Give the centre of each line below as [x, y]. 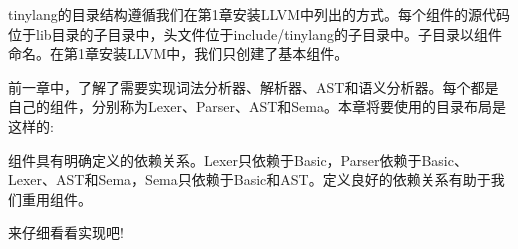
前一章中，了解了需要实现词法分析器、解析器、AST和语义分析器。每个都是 [253, 86]
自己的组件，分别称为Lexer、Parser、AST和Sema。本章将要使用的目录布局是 [257, 106]
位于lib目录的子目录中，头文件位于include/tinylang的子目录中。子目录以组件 [255, 33]
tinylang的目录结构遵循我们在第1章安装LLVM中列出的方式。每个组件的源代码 [259, 14]
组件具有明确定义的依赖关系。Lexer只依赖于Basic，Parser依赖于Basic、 [238, 159]
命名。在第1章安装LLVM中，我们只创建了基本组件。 [178, 53]
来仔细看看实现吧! [66, 232]
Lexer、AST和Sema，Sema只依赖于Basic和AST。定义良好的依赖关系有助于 [249, 179]
